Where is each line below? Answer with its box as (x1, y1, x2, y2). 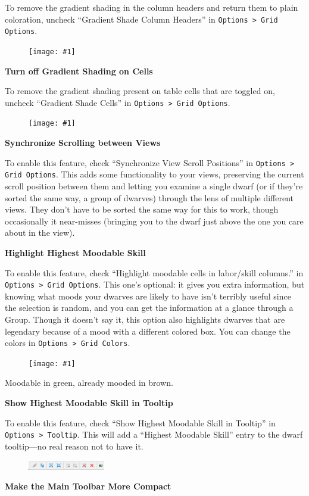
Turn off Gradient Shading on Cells (5, 64, 153, 77)
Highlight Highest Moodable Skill (5, 246, 146, 258)
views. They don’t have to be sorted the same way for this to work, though (5, 203, 279, 216)
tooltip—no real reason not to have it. (5, 439, 143, 452)
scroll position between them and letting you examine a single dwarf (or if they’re (5, 179, 303, 192)
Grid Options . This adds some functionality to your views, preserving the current (5, 168, 304, 180)
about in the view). (5, 226, 75, 239)
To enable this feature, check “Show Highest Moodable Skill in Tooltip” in (5, 416, 276, 429)
